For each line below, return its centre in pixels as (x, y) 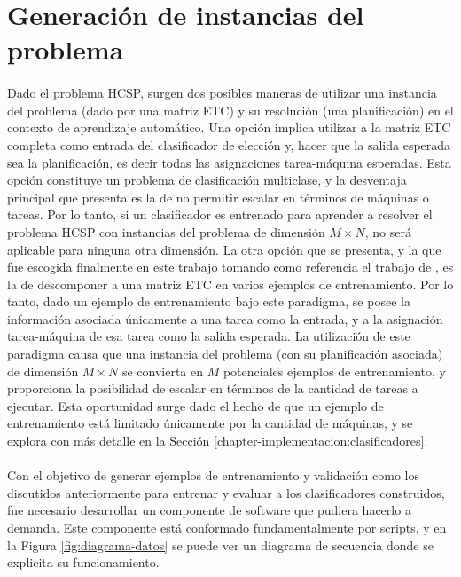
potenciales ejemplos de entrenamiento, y (334, 371)
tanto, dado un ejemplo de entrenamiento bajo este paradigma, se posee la (209, 301)
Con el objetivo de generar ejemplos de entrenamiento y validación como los (213, 475)
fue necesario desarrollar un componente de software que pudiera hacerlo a (209, 510)
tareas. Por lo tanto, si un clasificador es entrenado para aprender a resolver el (220, 214)
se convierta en (163, 371)
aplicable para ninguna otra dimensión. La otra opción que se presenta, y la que (224, 249)
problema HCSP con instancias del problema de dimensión (166, 231)
